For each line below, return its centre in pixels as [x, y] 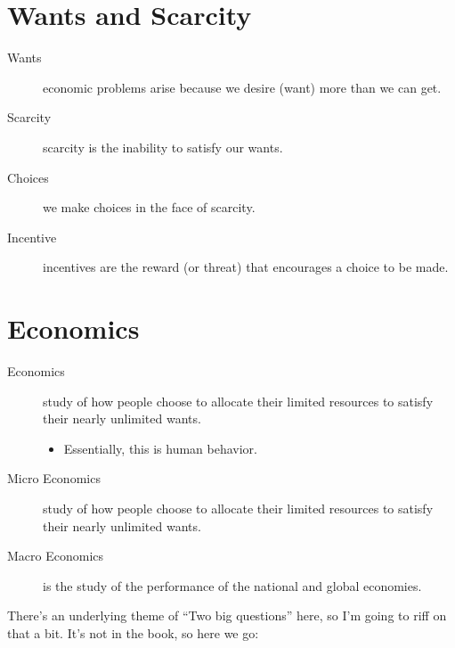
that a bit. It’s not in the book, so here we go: [133, 632]
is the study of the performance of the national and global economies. [232, 585]
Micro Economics [54, 478]
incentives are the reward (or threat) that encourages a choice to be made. [246, 267]
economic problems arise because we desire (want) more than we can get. [242, 87]
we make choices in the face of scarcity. [149, 207]
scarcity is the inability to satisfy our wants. [163, 147]
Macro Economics [56, 556]
